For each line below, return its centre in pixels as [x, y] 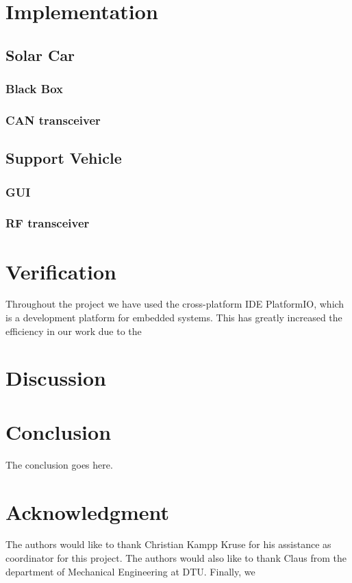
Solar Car [40, 54]
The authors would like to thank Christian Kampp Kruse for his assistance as [168, 544]
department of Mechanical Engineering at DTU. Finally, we [130, 571]
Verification [61, 271]
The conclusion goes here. [59, 464]
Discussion [56, 378]
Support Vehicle [64, 158]
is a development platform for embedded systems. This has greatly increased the [174, 318]
